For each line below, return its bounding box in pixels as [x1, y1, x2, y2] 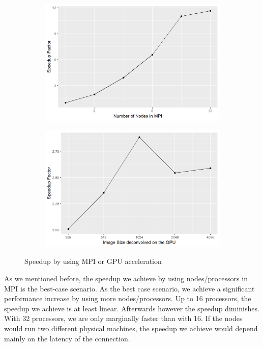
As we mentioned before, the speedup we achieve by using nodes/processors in [4, 273, 248, 283]
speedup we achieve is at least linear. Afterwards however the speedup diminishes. [4, 303, 259, 313]
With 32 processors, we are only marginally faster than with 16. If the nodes [4, 313, 243, 324]
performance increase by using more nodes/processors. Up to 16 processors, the [4, 293, 251, 304]
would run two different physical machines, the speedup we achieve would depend [4, 323, 258, 333]
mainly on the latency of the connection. [4, 333, 130, 343]
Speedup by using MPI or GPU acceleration [24, 256, 162, 266]
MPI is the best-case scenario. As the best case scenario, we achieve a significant [4, 283, 255, 293]
